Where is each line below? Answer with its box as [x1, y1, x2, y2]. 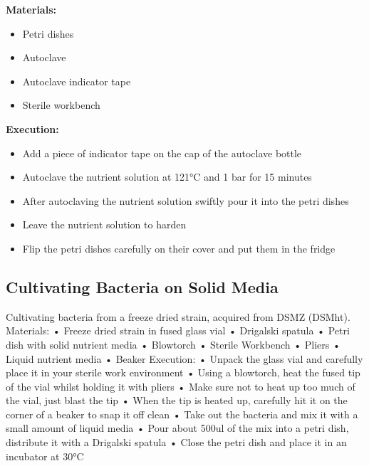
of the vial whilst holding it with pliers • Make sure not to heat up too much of [6, 378, 355, 393]
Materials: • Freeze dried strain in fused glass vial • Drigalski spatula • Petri [6, 323, 350, 338]
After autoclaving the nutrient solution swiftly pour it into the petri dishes [22, 193, 349, 208]
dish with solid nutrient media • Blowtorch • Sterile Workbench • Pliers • [6, 337, 341, 351]
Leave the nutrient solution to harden [22, 217, 187, 232]
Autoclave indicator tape [22, 73, 131, 88]
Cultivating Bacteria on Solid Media [6, 275, 279, 297]
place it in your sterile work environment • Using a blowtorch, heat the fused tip [6, 365, 360, 380]
